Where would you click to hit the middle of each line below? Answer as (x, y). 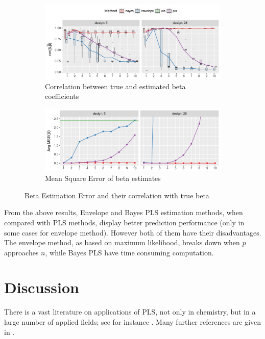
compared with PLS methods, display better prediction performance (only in (124, 222)
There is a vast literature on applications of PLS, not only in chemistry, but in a (130, 312)
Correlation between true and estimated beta (115, 86)
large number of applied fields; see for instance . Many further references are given (133, 322)
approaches (21, 252)
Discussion (42, 287)
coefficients (62, 96)
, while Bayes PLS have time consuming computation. (129, 252)
